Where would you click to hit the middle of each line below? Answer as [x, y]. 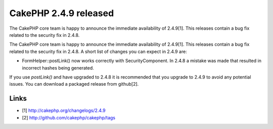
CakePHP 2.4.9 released [62, 13]
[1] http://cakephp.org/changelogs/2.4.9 [64, 110]
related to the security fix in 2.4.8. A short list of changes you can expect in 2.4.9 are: [98, 51]
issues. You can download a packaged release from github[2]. [74, 84]
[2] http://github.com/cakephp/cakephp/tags [69, 117]
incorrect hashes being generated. [58, 68]
